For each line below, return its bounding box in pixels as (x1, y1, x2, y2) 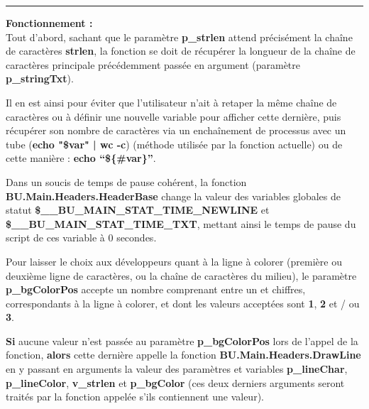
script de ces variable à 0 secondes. (6, 230, 157, 245)
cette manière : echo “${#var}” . (6, 151, 156, 165)
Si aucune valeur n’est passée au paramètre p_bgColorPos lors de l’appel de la (6, 333, 358, 348)
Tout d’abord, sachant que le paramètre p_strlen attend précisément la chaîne (6, 29, 353, 44)
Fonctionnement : (6, 16, 93, 30)
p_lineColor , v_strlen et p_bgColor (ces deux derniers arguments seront (6, 375, 345, 390)
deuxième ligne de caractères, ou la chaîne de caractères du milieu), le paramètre (6, 268, 357, 283)
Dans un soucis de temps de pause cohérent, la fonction (6, 174, 247, 189)
